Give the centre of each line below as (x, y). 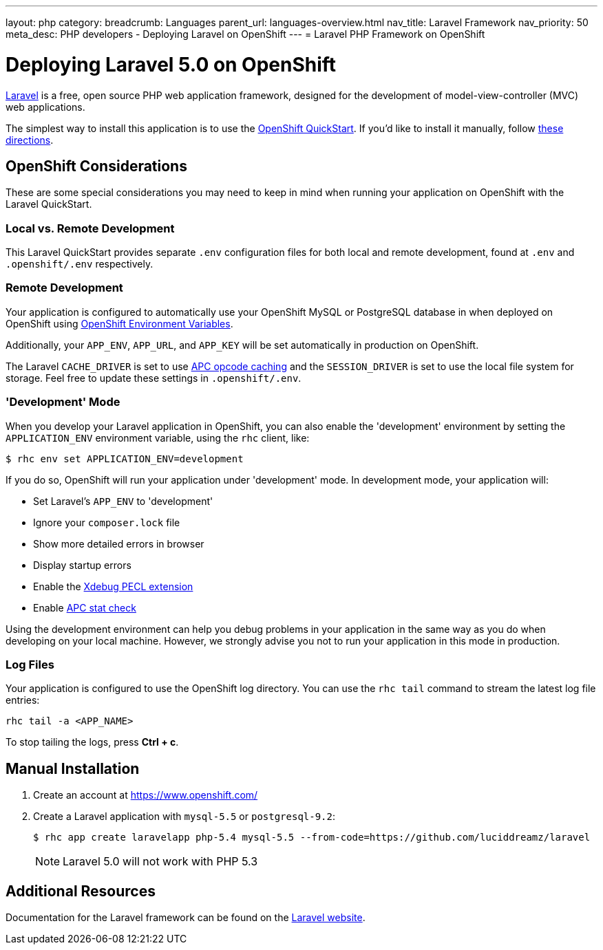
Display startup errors (82, 565)
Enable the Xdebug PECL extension (113, 586)
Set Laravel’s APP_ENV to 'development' (123, 501)
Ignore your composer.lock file (107, 522)
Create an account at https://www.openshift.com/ (146, 795)
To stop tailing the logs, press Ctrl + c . (92, 742)
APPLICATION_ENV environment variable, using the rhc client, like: (158, 438)
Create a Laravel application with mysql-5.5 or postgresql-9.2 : (184, 817)
